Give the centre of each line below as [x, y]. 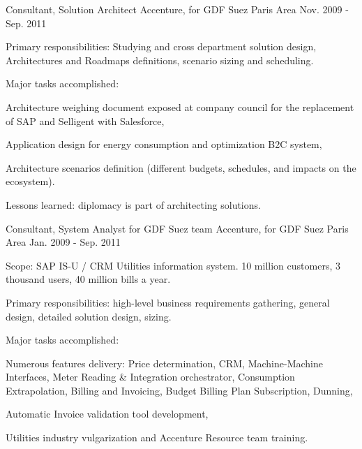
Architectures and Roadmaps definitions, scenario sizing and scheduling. [160, 60]
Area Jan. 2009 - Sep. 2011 [63, 242]
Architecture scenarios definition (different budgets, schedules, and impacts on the [181, 167]
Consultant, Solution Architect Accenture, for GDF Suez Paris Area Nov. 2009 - [177, 9]
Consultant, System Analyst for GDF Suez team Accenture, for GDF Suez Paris [177, 228]
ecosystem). [30, 181]
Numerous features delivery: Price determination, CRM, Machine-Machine [164, 363]
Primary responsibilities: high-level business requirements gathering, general [168, 302]
